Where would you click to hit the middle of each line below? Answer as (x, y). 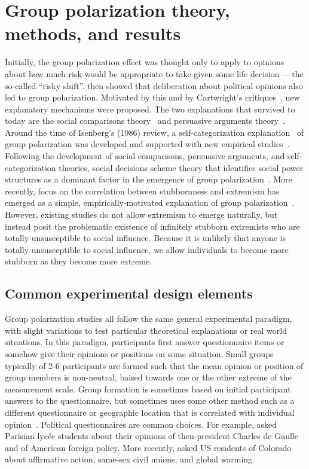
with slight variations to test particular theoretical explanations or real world (146, 330)
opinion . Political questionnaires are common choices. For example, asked (141, 424)
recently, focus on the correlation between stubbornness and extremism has (142, 191)
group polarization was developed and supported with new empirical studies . (147, 144)
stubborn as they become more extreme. (79, 261)
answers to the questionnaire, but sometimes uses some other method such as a (150, 401)
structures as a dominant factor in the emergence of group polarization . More (149, 179)
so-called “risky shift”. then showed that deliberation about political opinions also (154, 85)
